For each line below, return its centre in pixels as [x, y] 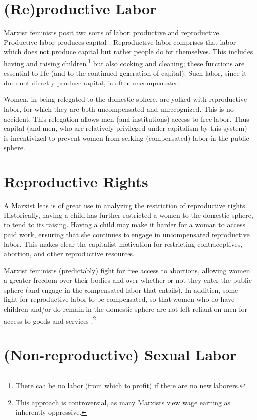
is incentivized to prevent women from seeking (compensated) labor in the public [127, 138]
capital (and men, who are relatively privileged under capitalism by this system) [126, 128]
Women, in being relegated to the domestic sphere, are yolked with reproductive [126, 99]
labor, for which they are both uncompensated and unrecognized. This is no [119, 108]
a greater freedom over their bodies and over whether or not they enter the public [128, 280]
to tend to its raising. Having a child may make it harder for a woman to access [125, 225]
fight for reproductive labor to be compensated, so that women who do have [119, 299]
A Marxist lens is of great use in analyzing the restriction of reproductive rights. [126, 205]
